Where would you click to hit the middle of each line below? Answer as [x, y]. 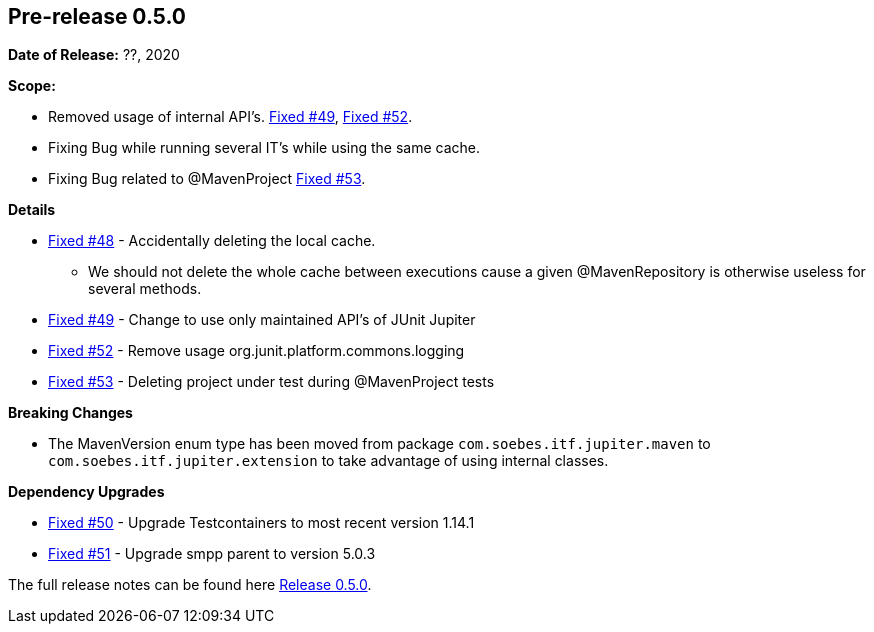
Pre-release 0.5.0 [97, 16]
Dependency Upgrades [86, 492]
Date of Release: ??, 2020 [94, 55]
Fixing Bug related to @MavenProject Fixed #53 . [207, 179]
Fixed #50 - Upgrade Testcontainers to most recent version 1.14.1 [261, 523]
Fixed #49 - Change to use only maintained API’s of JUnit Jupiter [262, 320]
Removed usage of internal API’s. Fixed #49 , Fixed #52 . [230, 117]
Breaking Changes [70, 413]
